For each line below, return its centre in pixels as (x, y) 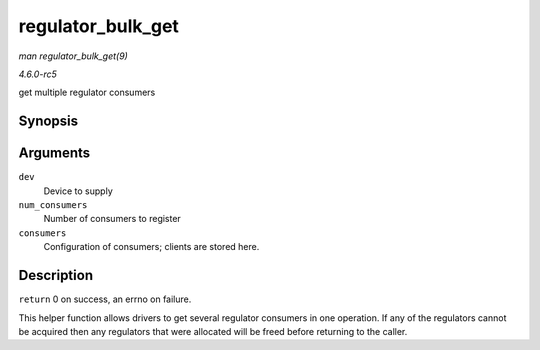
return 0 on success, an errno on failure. (105, 299)
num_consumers (53, 205)
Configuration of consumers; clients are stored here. (151, 247)
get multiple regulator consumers (87, 92)
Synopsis (48, 121)
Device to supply (78, 191)
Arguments (54, 153)
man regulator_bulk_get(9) (73, 56)
